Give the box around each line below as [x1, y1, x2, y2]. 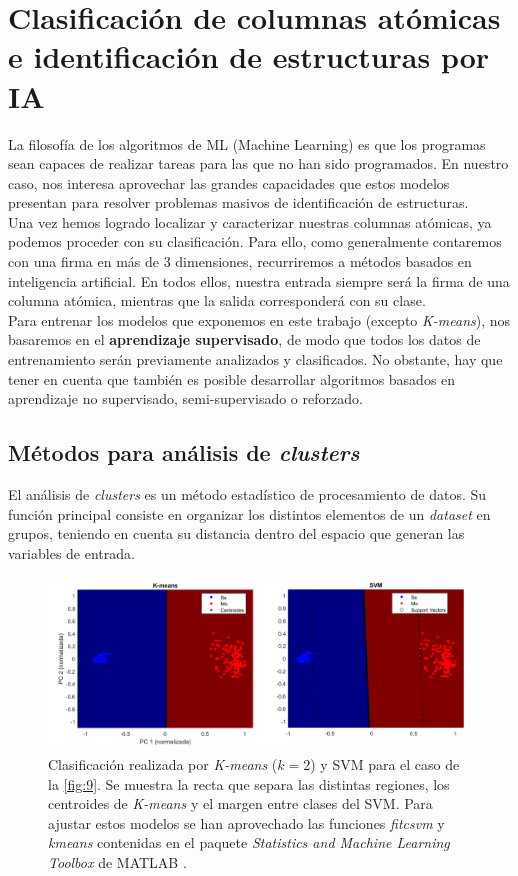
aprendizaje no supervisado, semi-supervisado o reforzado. [8, 388, 363, 409]
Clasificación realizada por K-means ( [48, 754, 278, 775]
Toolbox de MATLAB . [48, 852, 187, 873]
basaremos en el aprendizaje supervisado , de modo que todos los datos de [8, 329, 481, 350]
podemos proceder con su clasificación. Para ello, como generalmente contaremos [8, 231, 502, 252]
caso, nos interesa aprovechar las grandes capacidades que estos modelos [8, 172, 450, 193]
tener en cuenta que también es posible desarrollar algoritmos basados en [8, 368, 456, 389]
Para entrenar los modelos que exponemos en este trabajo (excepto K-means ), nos [8, 309, 511, 330]
